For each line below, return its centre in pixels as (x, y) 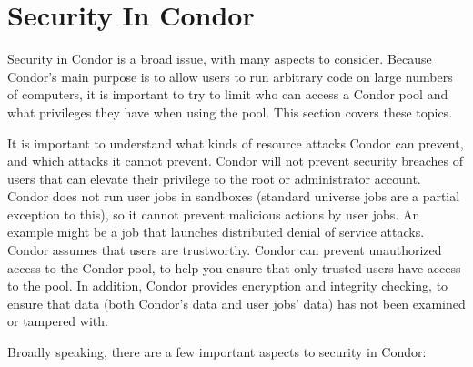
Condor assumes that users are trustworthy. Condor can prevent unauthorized (225, 250)
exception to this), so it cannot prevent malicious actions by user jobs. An (214, 214)
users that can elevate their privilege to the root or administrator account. (214, 178)
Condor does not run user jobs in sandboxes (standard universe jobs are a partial (234, 196)
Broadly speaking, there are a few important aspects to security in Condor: (217, 352)
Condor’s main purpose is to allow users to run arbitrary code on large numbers (230, 76)
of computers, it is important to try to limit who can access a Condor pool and (228, 94)
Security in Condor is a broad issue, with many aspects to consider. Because (220, 59)
